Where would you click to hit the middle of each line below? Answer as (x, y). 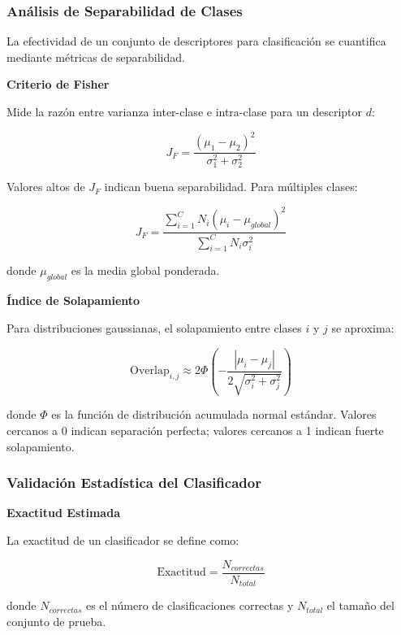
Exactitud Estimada (63, 513)
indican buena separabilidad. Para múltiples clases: (231, 187)
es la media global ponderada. (145, 270)
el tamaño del (360, 605)
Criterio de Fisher (58, 84)
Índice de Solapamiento (73, 300)
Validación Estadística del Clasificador (134, 483)
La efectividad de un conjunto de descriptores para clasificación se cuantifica (196, 41)
